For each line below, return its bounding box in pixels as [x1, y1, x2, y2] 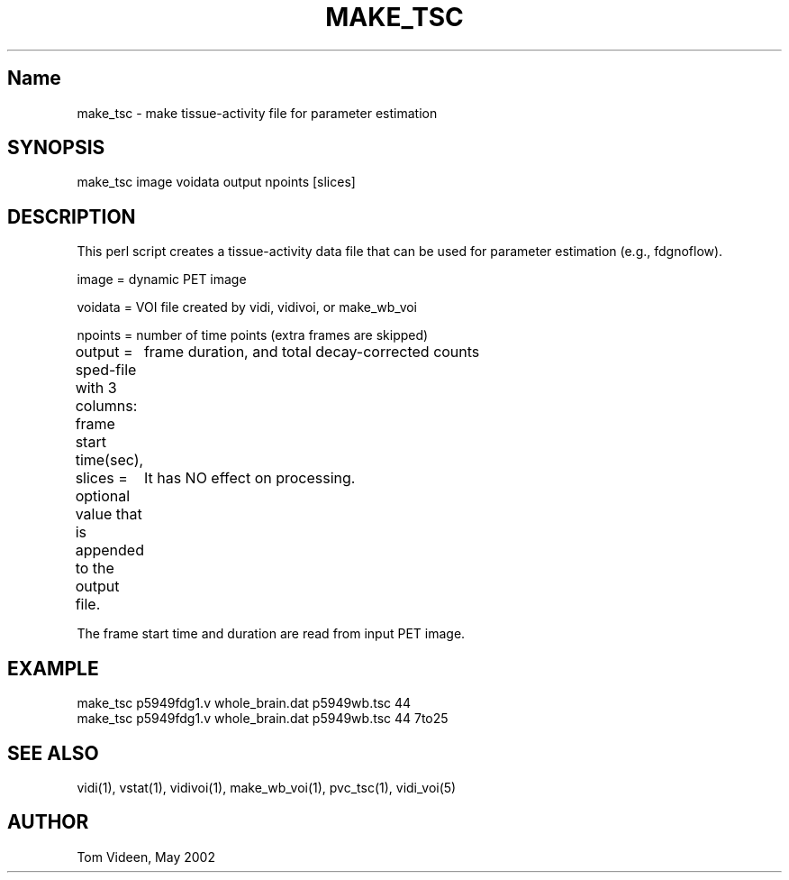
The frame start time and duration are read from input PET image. [77, 626, 466, 642]
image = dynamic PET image [77, 271, 247, 288]
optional [75, 487, 131, 506]
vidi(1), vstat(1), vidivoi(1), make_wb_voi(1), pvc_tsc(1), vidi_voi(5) [77, 779, 457, 795]
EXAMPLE [7, 656, 99, 680]
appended [75, 541, 144, 560]
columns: [75, 397, 138, 416]
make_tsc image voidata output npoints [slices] [77, 174, 356, 190]
